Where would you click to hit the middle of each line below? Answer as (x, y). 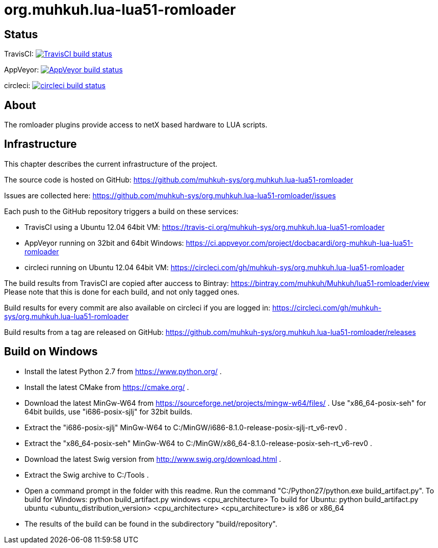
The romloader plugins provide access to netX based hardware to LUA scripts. (136, 125)
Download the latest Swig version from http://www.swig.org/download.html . (153, 459)
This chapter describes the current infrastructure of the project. (111, 164)
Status (21, 34)
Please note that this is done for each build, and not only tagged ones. (122, 292)
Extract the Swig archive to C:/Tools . (87, 475)
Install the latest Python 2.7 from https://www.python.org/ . (123, 371)
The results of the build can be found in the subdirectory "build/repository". (151, 524)
